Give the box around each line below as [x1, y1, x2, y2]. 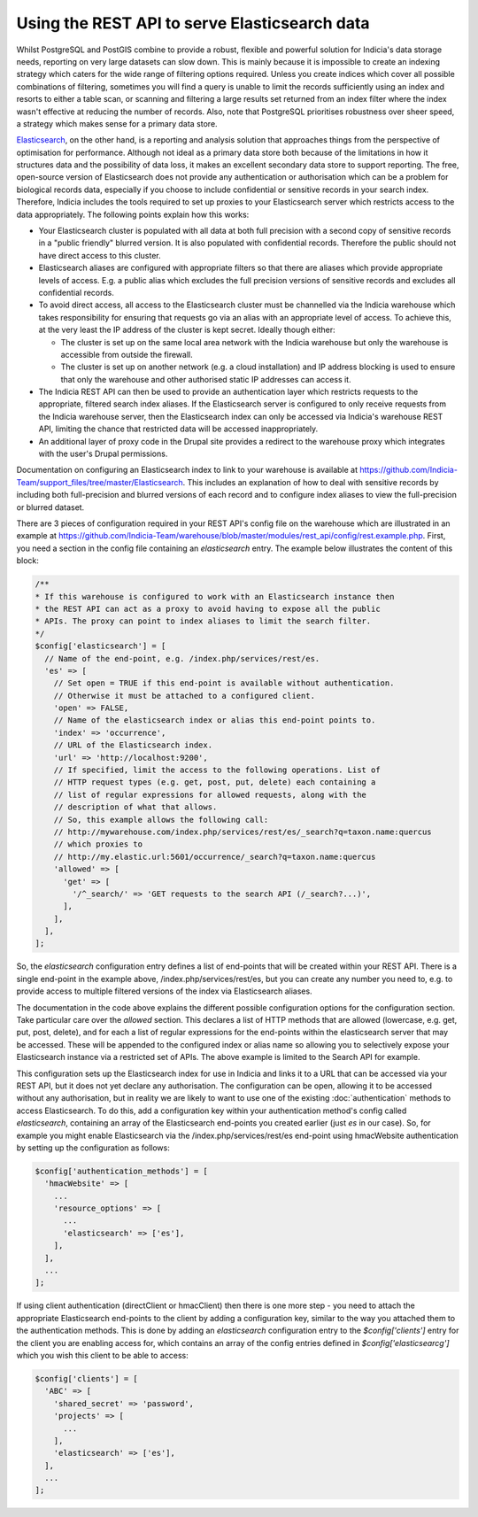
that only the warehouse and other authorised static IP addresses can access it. [60, 374, 351, 384]
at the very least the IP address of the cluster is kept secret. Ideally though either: [38, 324, 335, 336]
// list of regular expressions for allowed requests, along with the [53, 789, 367, 800]
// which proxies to [53, 840, 143, 849]
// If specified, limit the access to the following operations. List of [53, 765, 381, 775]
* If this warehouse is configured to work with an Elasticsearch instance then [35, 592, 395, 601]
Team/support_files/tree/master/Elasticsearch [16, 476, 183, 487]
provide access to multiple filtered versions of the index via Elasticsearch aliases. [16, 986, 313, 996]
